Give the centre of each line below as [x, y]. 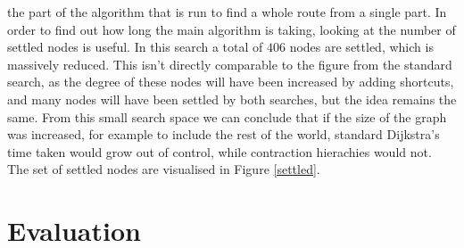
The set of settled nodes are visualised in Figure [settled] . [164, 169]
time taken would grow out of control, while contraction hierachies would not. [220, 151]
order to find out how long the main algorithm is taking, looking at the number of [232, 29]
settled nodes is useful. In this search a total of [135, 47]
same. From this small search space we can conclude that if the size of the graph [227, 116]
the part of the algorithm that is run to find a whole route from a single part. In [227, 12]
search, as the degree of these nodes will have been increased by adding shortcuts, [231, 82]
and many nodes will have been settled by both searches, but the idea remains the [232, 99]
